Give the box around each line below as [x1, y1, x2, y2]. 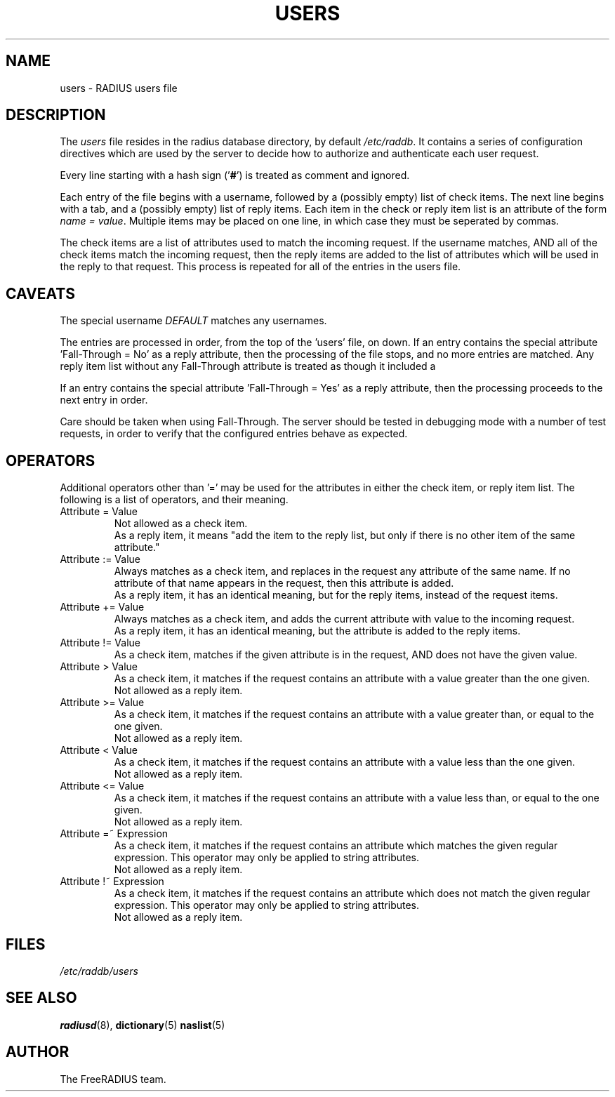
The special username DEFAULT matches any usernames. [60, 314, 327, 327]
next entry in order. [60, 394, 148, 406]
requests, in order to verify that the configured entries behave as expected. [60, 427, 408, 440]
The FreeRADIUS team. [60, 1072, 166, 1085]
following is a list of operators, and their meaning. [60, 493, 289, 506]
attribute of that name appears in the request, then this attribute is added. [114, 577, 454, 590]
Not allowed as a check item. [114, 517, 248, 530]
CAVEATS [6, 284, 75, 302]
